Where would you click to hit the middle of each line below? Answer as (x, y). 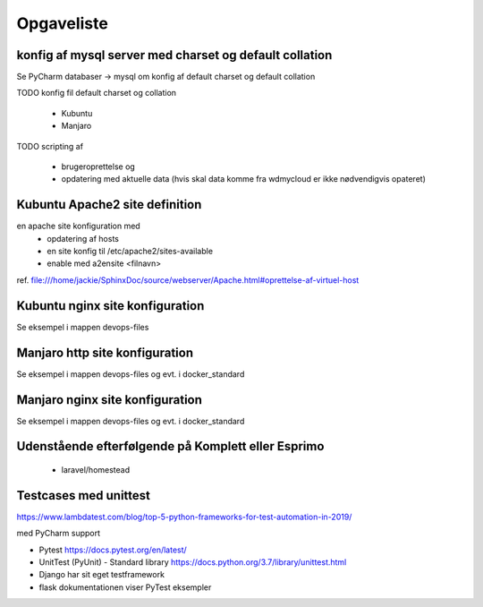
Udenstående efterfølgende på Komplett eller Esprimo (170, 446)
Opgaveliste (63, 23)
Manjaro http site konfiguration (105, 352)
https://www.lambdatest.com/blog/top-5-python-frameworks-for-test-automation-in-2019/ (184, 517)
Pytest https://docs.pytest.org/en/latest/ (113, 550)
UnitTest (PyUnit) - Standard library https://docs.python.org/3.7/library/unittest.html (193, 562)
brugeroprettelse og (98, 167)
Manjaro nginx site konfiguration (110, 400)
